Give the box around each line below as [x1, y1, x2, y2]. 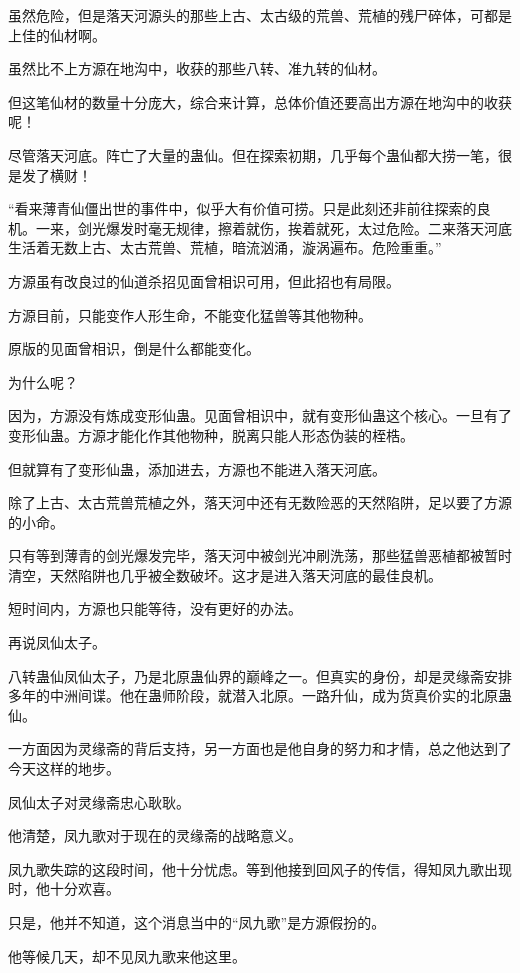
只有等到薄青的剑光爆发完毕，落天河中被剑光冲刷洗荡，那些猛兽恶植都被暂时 [8, 545, 512, 566]
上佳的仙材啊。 [8, 24, 106, 45]
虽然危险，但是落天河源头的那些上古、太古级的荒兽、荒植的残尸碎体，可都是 [8, 5, 512, 25]
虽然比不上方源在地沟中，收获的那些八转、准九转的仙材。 [8, 58, 386, 79]
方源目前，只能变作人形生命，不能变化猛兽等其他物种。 [8, 304, 372, 325]
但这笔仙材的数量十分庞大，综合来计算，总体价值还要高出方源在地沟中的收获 [8, 91, 512, 112]
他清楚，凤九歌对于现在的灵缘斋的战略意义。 [8, 825, 302, 846]
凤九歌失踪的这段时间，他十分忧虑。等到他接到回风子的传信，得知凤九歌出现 [8, 858, 512, 879]
